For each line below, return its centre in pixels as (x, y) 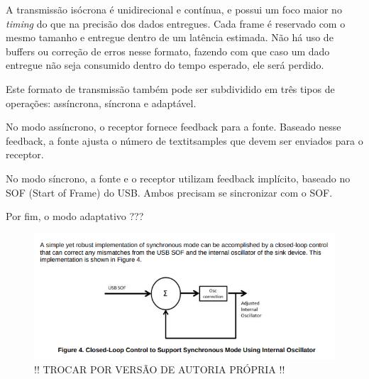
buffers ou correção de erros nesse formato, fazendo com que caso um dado (168, 51)
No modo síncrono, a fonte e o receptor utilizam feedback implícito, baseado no (178, 178)
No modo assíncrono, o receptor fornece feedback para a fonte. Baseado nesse (174, 127)
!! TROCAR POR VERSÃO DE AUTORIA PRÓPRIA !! (160, 369)
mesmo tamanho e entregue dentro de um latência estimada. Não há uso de (170, 37)
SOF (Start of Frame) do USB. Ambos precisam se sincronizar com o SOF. (169, 192)
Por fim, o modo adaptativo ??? (75, 216)
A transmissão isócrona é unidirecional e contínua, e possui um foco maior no (174, 9)
